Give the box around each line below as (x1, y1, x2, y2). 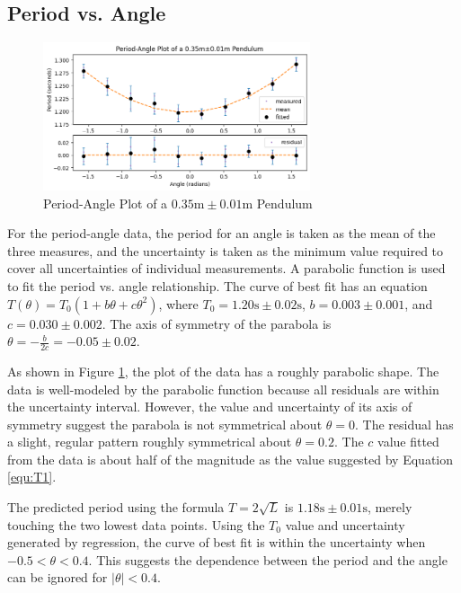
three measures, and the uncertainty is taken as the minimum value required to (7, 241, 444, 260)
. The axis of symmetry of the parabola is (102, 314, 332, 332)
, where (158, 294, 199, 313)
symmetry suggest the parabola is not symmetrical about (7, 414, 323, 433)
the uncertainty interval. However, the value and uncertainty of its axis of (7, 397, 412, 416)
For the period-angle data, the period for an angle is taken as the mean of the (7, 224, 436, 243)
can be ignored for (7, 568, 108, 587)
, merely (367, 498, 412, 517)
